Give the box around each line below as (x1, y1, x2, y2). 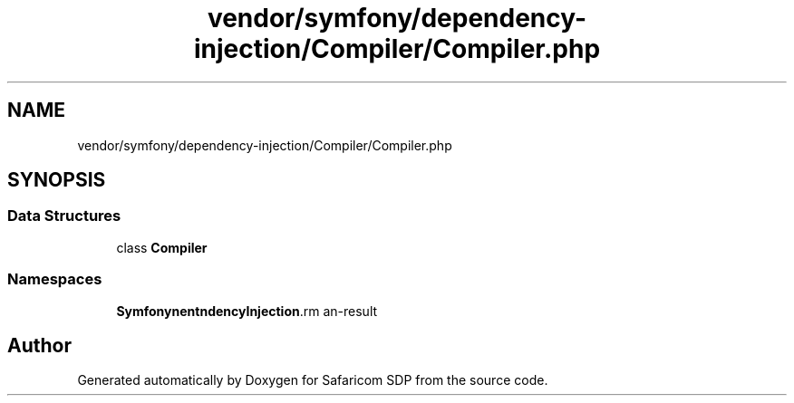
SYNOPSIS (7, 168, 106, 192)
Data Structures (7, 206, 121, 225)
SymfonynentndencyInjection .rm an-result (116, 302, 378, 319)
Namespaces (7, 270, 102, 289)
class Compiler (116, 239, 208, 255)
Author (7, 333, 72, 357)
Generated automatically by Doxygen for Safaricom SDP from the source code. (77, 372, 548, 389)
